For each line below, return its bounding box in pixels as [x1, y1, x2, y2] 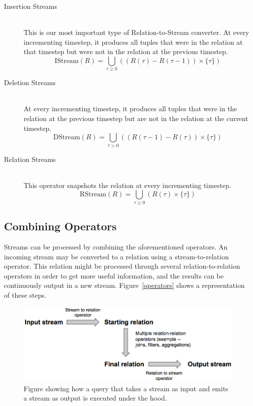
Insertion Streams [4, 1, 57, 11]
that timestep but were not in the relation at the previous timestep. [24, 46, 228, 57]
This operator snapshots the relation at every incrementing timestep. [24, 180, 231, 190]
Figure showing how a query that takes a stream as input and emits [24, 383, 228, 393]
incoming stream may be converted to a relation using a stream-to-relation [4, 251, 229, 261]
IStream [55, 57, 79, 64]
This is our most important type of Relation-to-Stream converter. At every [24, 27, 249, 37]
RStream [79, 191, 106, 198]
